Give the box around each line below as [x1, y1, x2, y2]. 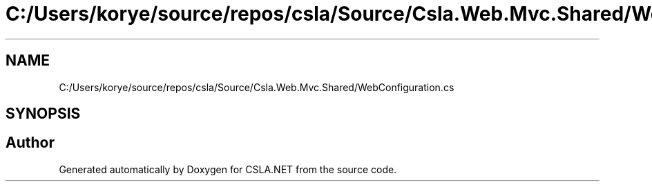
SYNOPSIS [6, 105, 81, 123]
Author [6, 134, 55, 152]
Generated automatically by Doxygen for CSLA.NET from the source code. [59, 163, 397, 175]
